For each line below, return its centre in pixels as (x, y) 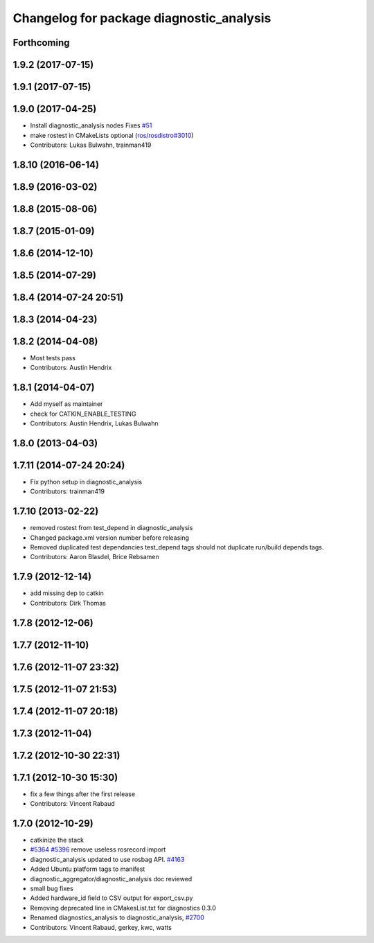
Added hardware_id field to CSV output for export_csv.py (112, 898)
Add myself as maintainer (66, 404)
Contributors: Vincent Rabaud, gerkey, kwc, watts (101, 927)
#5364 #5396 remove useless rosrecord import (98, 849)
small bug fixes (52, 888)
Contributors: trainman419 (68, 491)
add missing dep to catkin (67, 593)
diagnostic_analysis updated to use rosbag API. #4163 (107, 859)
